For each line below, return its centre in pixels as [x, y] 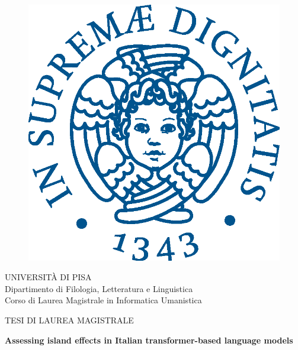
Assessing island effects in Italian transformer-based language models [149, 340]
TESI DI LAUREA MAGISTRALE [69, 320]
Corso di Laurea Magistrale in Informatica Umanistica [103, 300]
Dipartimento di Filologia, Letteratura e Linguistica [99, 288]
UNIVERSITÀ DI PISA [48, 277]
